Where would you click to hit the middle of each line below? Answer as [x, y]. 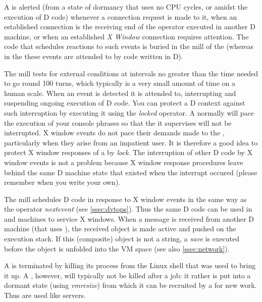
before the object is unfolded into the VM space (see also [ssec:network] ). [117, 248]
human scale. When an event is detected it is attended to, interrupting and [120, 93]
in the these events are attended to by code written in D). [94, 56]
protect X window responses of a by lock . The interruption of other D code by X [128, 152]
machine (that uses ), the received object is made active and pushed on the [120, 229]
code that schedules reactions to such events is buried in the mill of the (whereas [129, 46]
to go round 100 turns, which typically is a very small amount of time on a [120, 83]
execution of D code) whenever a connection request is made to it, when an [121, 16]
